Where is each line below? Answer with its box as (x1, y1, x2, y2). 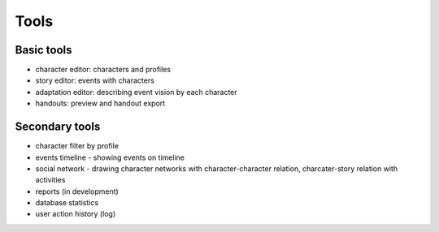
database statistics (35, 198, 99, 208)
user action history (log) (35, 209, 116, 219)
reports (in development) (35, 187, 120, 196)
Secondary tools (15, 120, 101, 134)
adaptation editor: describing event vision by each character (35, 87, 237, 97)
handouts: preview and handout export (35, 98, 166, 109)
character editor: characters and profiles (35, 65, 171, 75)
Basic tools (15, 43, 72, 57)
